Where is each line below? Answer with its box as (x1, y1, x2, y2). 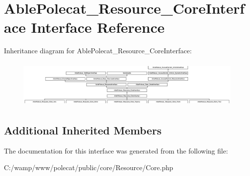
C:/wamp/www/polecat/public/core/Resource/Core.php (4, 162, 173, 172)
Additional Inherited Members (4, 123, 162, 138)
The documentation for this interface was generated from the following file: (4, 146, 228, 156)
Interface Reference (31, 17, 165, 37)
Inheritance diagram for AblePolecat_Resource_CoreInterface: (4, 45, 192, 56)
